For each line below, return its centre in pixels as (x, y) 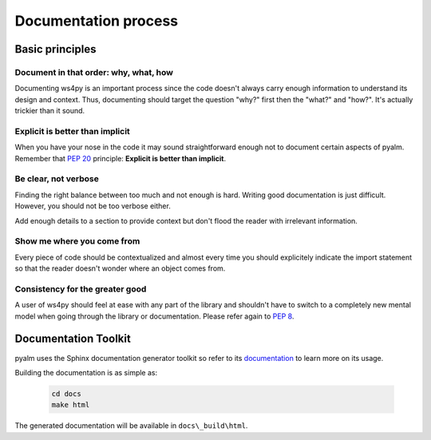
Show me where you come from (77, 241)
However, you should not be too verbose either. (93, 206)
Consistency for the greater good (81, 289)
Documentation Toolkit (73, 339)
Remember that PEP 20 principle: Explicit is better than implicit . (121, 158)
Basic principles (55, 49)
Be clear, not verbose (57, 179)
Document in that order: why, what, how (94, 72)
